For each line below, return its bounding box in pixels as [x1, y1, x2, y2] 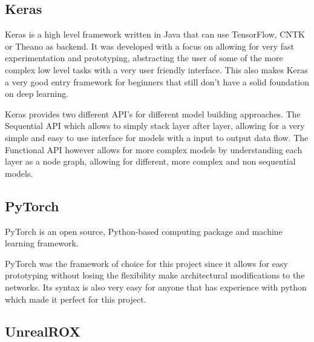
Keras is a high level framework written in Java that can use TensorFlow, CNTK [5, 28, 305, 41]
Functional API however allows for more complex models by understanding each [5, 143, 303, 156]
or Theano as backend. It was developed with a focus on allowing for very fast [5, 39, 294, 52]
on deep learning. [5, 87, 69, 100]
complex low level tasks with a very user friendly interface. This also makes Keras [5, 63, 308, 76]
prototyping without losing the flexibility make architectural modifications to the [5, 269, 305, 281]
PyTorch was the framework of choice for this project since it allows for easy [5, 257, 288, 269]
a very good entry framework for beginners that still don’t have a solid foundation [5, 75, 309, 88]
